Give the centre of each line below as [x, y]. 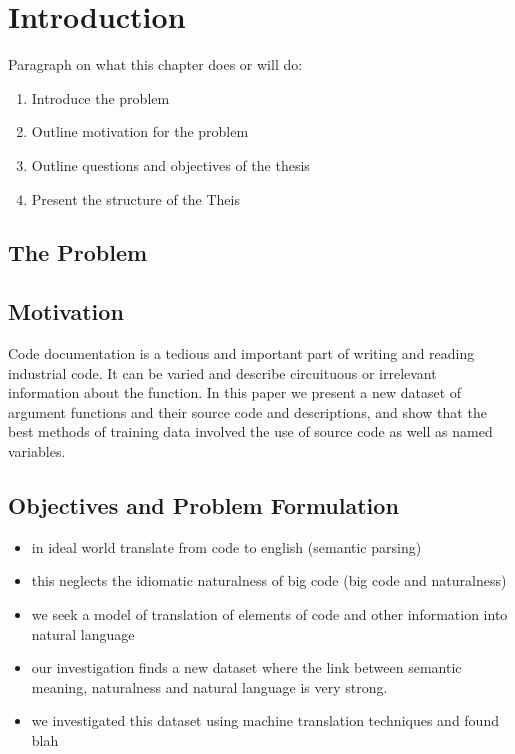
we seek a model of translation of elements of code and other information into [269, 614]
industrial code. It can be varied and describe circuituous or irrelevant [222, 372]
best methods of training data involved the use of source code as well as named [250, 431]
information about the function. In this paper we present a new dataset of [235, 392]
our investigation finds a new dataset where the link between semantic [246, 667]
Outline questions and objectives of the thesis [170, 164]
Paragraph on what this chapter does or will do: [155, 64]
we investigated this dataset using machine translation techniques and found [265, 720]
